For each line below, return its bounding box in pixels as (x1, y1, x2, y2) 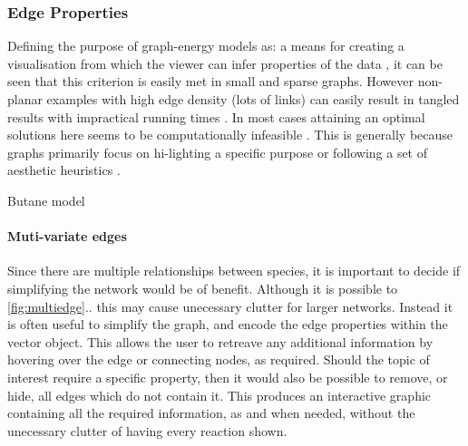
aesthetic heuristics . (7, 160, 121, 179)
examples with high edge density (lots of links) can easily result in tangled (46, 90, 460, 108)
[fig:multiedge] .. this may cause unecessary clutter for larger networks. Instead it (7, 296, 453, 315)
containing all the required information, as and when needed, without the (7, 403, 415, 422)
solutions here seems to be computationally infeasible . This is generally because (7, 125, 453, 144)
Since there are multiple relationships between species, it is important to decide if (7, 261, 461, 280)
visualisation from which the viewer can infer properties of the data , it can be (7, 53, 443, 73)
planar (7, 90, 43, 108)
